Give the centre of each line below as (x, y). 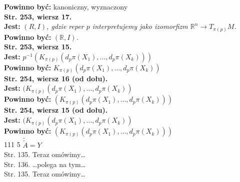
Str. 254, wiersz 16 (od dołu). (56, 78)
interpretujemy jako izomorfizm (140, 26)
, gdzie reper (65, 26)
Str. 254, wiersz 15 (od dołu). (56, 110)
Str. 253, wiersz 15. (38, 47)
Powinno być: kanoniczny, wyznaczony (66, 6)
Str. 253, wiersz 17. (38, 16)
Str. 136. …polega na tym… (45, 164)
